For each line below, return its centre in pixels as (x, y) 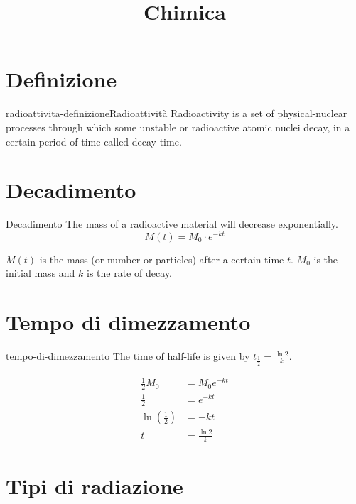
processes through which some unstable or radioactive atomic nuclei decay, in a (178, 127)
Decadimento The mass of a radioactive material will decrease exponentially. (172, 224)
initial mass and (41, 273)
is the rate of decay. (129, 273)
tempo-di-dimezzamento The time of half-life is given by (128, 356)
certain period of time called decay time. (94, 141)
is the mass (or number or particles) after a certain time (162, 259)
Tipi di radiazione (95, 485)
